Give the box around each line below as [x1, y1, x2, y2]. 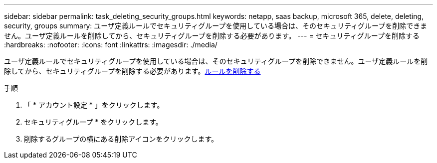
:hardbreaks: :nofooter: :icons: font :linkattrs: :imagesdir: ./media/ [4, 40, 218, 49]
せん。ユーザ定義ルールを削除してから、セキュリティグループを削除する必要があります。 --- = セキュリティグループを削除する [4, 31, 420, 40]
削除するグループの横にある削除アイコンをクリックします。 [24, 135, 218, 143]
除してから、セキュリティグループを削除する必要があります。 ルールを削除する [4, 67, 261, 75]
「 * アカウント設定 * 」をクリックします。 [24, 101, 164, 109]
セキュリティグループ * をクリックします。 [24, 118, 163, 126]
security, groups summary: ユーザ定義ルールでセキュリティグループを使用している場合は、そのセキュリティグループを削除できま [4, 21, 428, 30]
